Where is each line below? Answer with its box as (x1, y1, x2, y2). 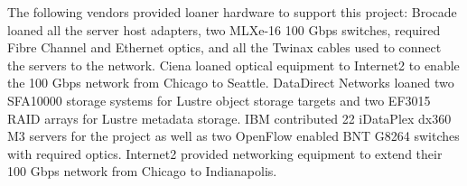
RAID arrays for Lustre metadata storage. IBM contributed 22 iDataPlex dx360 (7, 108, 452, 127)
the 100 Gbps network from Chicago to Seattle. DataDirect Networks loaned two (7, 73, 454, 92)
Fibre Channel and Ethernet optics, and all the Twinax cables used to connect (7, 38, 442, 57)
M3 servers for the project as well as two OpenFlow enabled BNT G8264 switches (7, 126, 460, 145)
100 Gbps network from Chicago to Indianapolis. (7, 162, 277, 181)
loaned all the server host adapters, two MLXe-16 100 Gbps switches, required (7, 20, 441, 39)
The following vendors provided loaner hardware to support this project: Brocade (7, 3, 457, 21)
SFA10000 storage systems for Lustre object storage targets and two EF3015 (7, 90, 431, 109)
